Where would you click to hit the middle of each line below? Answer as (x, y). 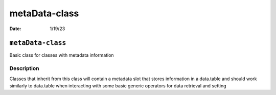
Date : (15, 29)
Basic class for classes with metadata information (62, 55)
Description (24, 68)
